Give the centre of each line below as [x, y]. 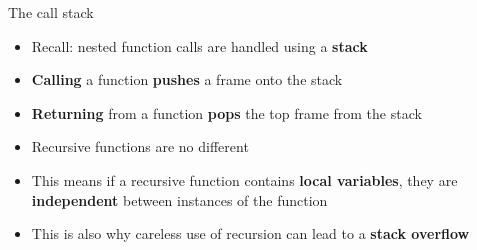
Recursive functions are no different [140, 146]
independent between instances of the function [179, 199]
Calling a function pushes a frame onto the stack [187, 79]
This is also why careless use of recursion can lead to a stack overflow [250, 233]
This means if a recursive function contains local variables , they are [244, 179]
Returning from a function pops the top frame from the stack [226, 112]
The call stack [51, 12]
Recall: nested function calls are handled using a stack [199, 45]
